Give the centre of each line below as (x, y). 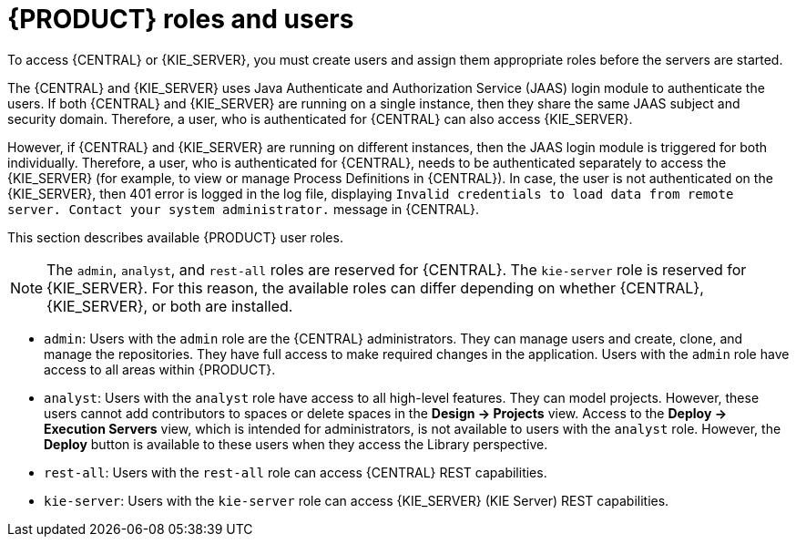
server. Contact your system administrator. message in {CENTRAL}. (244, 209)
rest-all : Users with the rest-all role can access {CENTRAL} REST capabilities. (296, 472)
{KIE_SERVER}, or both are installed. (170, 306)
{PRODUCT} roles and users (181, 19)
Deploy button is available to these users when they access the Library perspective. (296, 444)
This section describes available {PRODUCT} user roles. (175, 237)
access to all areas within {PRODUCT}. (160, 369)
